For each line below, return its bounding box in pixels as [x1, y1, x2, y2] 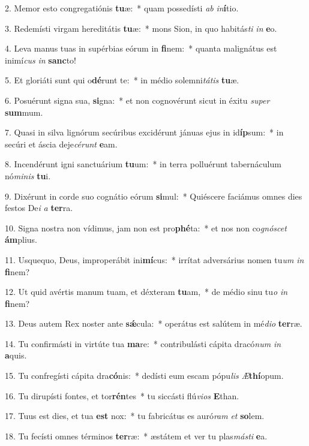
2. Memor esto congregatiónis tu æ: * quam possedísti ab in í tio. [5, 2, 239, 14]
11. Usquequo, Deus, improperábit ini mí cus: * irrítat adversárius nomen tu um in [5, 253, 304, 266]
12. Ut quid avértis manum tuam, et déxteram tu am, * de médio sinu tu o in [5, 285, 288, 298]
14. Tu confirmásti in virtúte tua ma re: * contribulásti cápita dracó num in [5, 337, 281, 349]
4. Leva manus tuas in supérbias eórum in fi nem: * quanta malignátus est [5, 42, 277, 55]
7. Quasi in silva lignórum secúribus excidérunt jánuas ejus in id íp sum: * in [5, 126, 284, 138]
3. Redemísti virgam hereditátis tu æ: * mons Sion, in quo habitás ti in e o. [5, 22, 277, 34]
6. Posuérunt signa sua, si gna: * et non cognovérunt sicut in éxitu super [5, 94, 270, 106]
